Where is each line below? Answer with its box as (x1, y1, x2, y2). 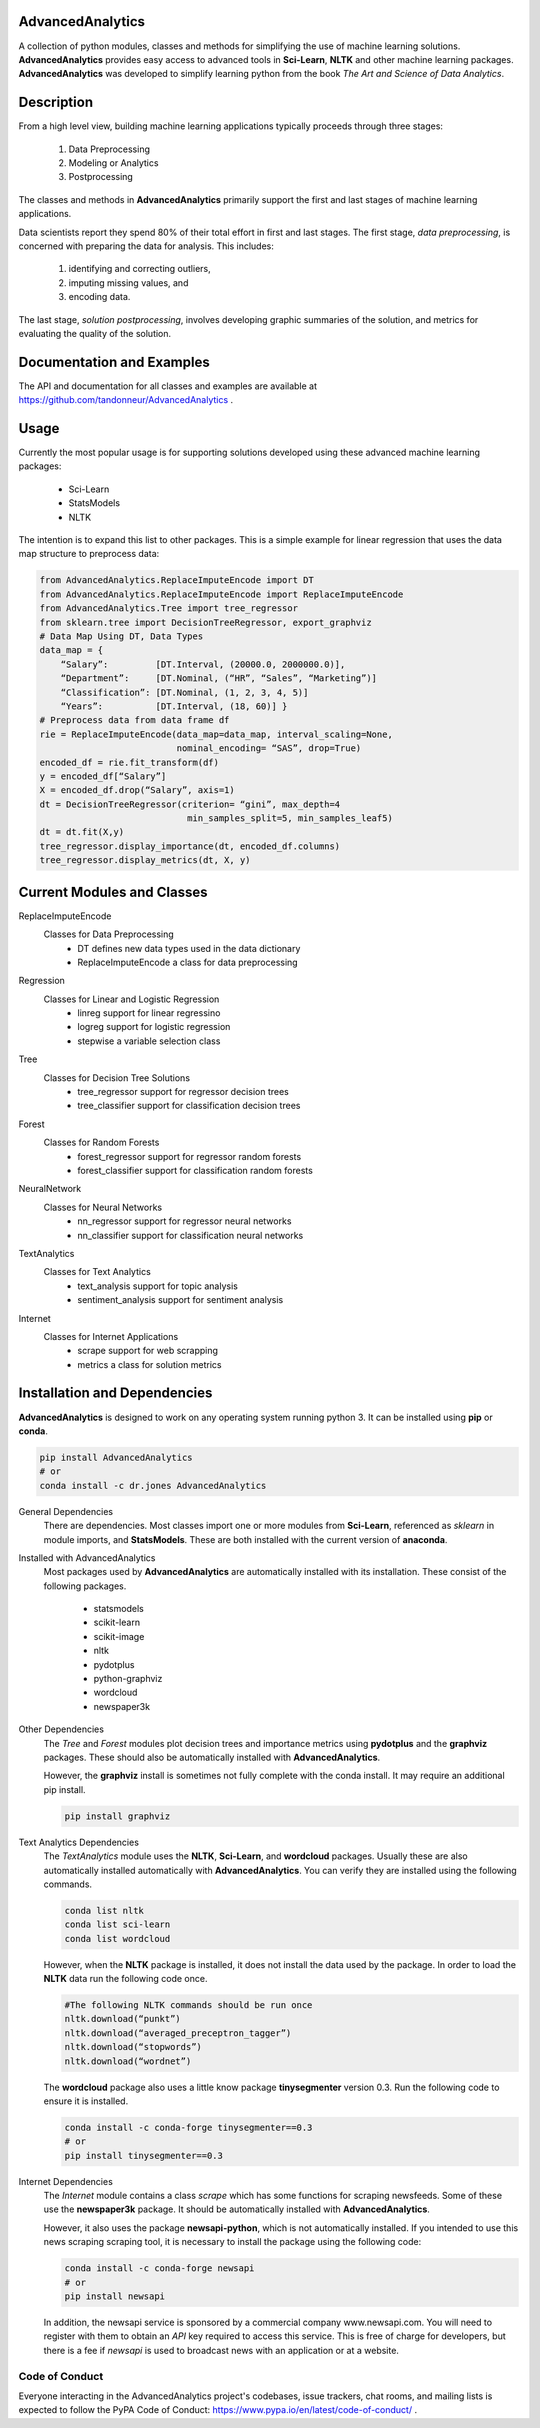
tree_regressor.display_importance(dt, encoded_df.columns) (39, 840, 341, 852)
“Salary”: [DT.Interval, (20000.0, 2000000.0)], (60, 658, 346, 670)
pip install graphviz (64, 1810, 171, 1822)
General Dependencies (18, 1505, 114, 1517)
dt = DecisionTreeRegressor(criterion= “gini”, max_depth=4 (39, 798, 341, 810)
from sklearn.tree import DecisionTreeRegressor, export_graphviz (39, 616, 372, 628)
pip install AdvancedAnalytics (39, 1451, 194, 1463)
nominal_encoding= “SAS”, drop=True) (176, 743, 362, 754)
